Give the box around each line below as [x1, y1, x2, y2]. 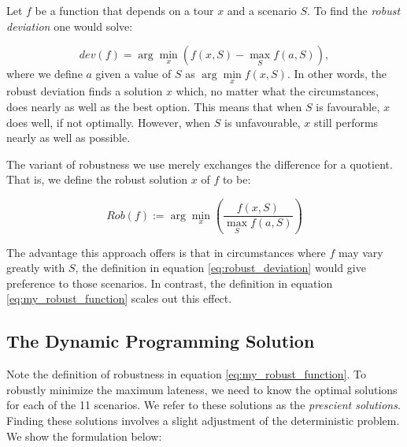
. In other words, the [287, 65, 387, 82]
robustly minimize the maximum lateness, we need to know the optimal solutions [6, 381, 398, 397]
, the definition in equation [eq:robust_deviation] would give [75, 259, 366, 276]
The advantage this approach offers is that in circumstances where [6, 244, 326, 260]
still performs [313, 114, 379, 130]
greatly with [6, 259, 65, 276]
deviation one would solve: [6, 17, 133, 34]
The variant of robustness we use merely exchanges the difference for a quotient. [6, 155, 393, 172]
